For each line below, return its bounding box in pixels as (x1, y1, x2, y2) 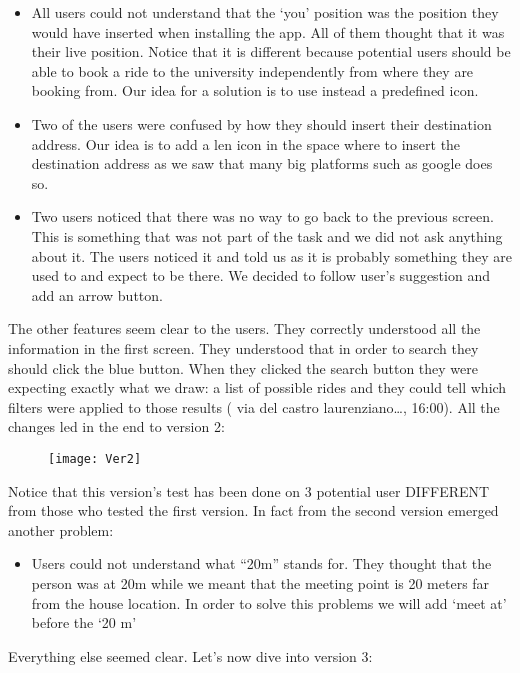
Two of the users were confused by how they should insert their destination (31, 113, 492, 134)
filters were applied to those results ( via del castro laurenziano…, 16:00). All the (8, 396, 500, 417)
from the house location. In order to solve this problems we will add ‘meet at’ (31, 592, 507, 613)
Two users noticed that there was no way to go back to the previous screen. (31, 206, 494, 227)
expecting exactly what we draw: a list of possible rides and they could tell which (8, 377, 507, 398)
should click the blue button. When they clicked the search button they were (8, 357, 479, 378)
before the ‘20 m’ (31, 612, 137, 633)
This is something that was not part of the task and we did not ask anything (31, 225, 503, 246)
